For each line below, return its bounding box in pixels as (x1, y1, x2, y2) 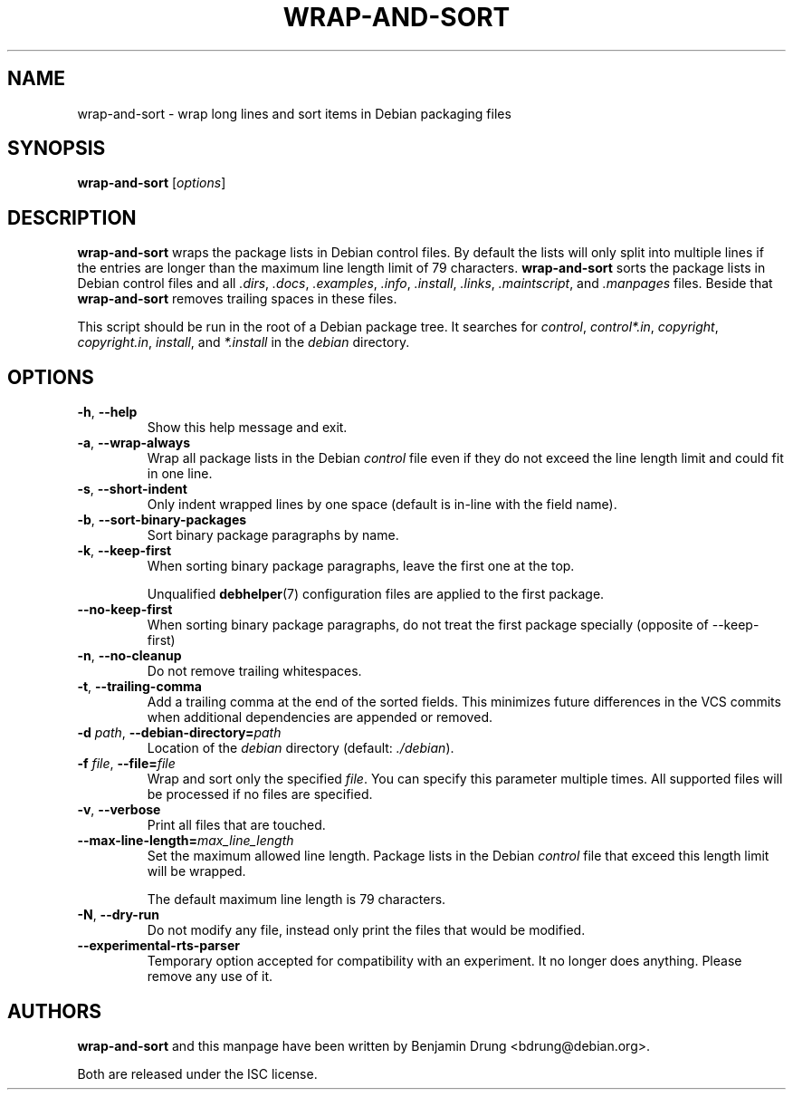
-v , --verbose (77, 802, 161, 818)
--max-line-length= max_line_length (77, 832, 294, 849)
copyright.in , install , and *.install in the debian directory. (77, 334, 410, 351)
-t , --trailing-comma (77, 678, 202, 695)
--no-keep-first (77, 601, 173, 618)
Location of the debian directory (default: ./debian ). (147, 740, 454, 756)
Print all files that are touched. (147, 817, 326, 833)
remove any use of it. (147, 968, 273, 985)
